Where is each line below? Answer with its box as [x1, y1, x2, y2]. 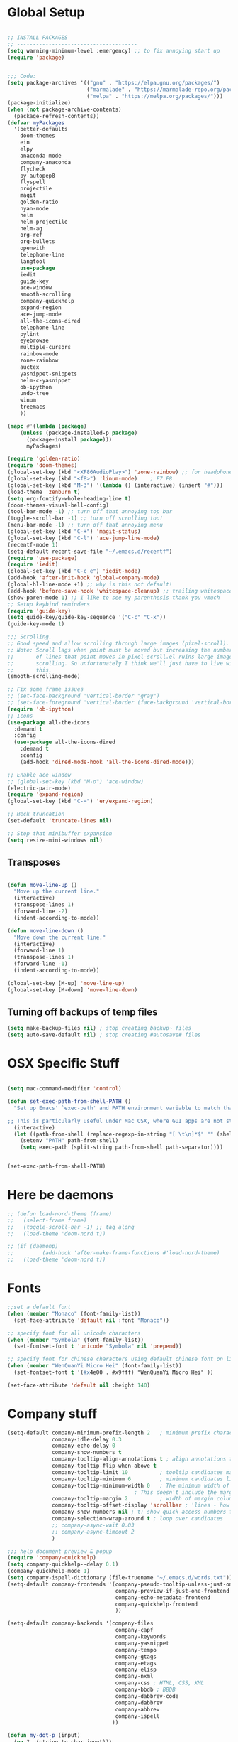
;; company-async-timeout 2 [52, 1528, 135, 1535]
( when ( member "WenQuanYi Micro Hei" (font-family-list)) [7, 1362, 182, 1370]
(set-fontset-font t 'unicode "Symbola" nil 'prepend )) [13, 1343, 182, 1350]
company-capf [115, 1627, 154, 1634]
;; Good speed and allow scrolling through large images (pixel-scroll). [7, 640, 230, 647]
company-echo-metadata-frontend [115, 1593, 211, 1601]
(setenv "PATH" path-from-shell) [20, 1137, 119, 1144]
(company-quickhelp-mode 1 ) [7, 1568, 91, 1575]
